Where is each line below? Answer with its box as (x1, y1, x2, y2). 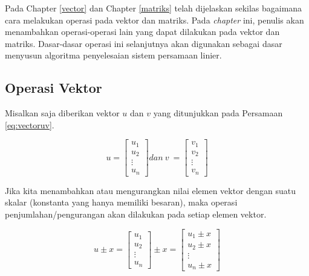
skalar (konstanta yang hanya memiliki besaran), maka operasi (5, 196, 238, 209)
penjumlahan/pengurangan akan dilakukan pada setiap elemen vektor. (5, 208, 267, 221)
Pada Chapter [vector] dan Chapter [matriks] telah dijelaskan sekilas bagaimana (5, 2, 302, 14)
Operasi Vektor (5, 78, 102, 97)
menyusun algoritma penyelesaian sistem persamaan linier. (5, 49, 222, 61)
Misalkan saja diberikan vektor (5, 107, 120, 119)
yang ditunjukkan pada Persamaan (153, 107, 283, 119)
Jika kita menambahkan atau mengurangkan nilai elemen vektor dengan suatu (5, 184, 296, 196)
